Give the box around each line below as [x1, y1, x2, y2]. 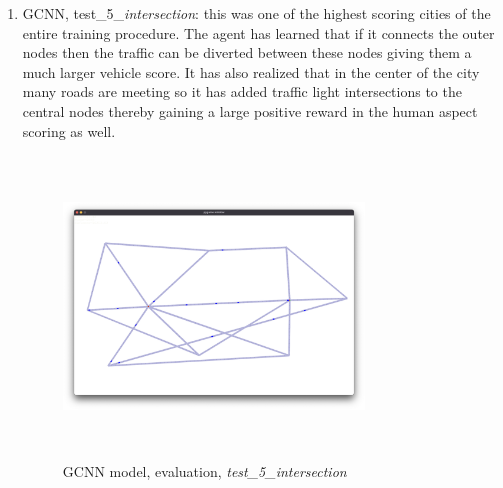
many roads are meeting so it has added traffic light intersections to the [22, 81, 462, 102]
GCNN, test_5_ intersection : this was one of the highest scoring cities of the [22, 3, 491, 23]
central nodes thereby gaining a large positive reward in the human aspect [22, 100, 478, 121]
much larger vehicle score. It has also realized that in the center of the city [22, 61, 480, 82]
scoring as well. [22, 120, 116, 141]
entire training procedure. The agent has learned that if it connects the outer [22, 22, 495, 43]
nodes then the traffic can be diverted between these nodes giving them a [22, 42, 472, 63]
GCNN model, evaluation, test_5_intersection [62, 461, 347, 482]
